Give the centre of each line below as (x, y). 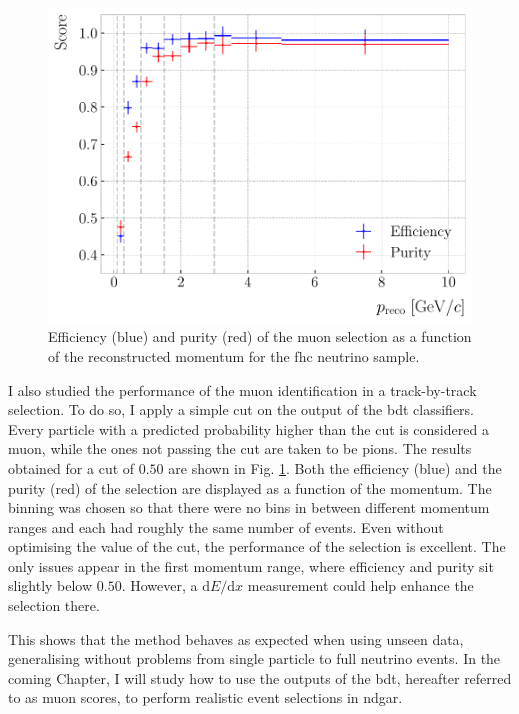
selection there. (54, 605)
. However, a (159, 585)
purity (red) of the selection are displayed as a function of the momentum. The (250, 487)
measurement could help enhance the (360, 585)
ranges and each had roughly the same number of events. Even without (226, 526)
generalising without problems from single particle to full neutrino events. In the (254, 658)
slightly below (50, 585)
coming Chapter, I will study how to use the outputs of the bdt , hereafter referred (260, 677)
